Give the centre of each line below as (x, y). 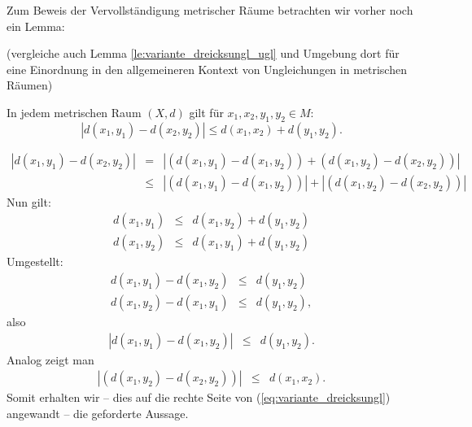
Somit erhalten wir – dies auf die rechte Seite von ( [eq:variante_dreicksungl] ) (199, 397)
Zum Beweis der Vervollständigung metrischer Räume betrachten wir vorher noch (210, 10)
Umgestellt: (35, 261)
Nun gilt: (29, 201)
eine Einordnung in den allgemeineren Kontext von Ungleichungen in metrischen (207, 69)
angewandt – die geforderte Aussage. (98, 413)
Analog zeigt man (50, 359)
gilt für (206, 112)
